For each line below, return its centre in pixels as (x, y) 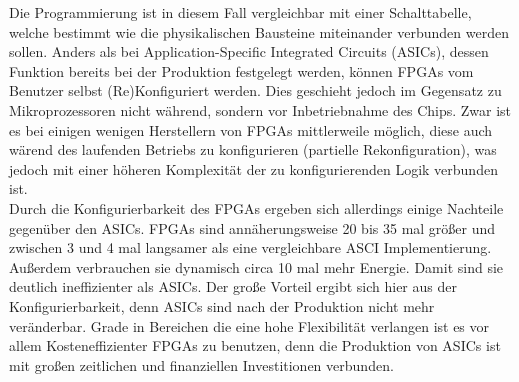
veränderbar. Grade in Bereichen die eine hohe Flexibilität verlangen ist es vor (249, 325)
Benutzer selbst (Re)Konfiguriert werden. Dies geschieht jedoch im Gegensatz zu (255, 90)
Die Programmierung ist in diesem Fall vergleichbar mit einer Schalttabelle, (240, 12)
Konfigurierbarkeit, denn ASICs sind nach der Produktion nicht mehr (222, 305)
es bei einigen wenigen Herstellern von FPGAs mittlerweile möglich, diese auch (251, 129)
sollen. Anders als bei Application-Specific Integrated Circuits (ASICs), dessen (249, 51)
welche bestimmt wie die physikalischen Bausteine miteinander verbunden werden (259, 31)
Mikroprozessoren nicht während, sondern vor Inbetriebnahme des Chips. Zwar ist (260, 109)
